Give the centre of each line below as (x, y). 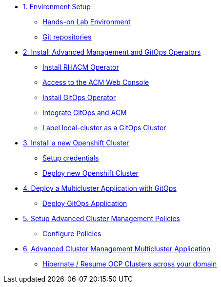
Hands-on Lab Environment (87, 22)
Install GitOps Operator (79, 97)
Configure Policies (72, 234)
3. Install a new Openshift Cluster (76, 143)
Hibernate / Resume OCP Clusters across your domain (130, 264)
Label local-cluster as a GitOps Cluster (104, 128)
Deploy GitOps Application (85, 203)
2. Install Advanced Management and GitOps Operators (112, 52)
